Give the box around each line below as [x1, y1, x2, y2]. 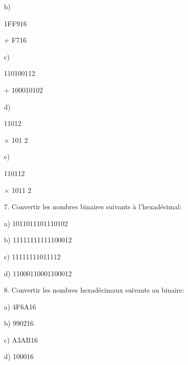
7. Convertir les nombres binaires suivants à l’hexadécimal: [4, 201, 182, 212]
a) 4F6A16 [4, 301, 36, 311]
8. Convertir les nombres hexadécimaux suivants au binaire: [4, 285, 185, 295]
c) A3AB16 [4, 334, 38, 345]
